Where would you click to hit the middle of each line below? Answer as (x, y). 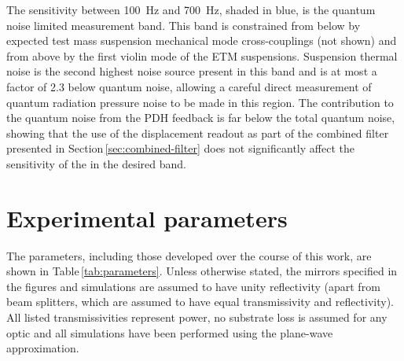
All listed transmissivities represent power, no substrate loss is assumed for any (197, 317)
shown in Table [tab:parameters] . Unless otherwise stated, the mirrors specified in (202, 271)
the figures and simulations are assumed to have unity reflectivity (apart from (193, 286)
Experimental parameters (147, 217)
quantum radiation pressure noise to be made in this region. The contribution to (200, 102)
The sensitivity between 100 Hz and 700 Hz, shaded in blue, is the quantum (191, 9)
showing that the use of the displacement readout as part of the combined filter (198, 133)
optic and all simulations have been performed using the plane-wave (170, 332)
